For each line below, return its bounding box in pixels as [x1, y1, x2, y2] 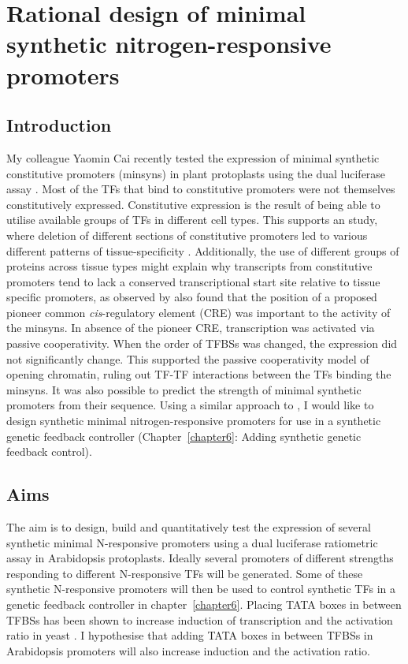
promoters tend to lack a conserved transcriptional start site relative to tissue [6, 273, 380, 289]
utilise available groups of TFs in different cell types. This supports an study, [6, 211, 378, 228]
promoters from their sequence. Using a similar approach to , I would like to [6, 397, 374, 413]
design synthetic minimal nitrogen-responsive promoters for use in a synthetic [6, 412, 381, 429]
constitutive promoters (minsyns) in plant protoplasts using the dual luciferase [6, 165, 386, 181]
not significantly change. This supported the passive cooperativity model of [6, 350, 369, 367]
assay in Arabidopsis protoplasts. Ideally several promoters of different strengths [6, 550, 394, 566]
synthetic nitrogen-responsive [6, 28, 332, 60]
